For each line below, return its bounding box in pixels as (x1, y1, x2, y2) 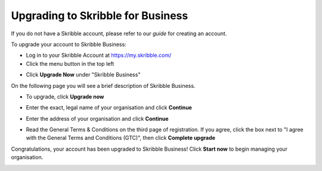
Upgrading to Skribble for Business (11, 9, 188, 22)
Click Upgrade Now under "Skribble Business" (26, 71, 141, 78)
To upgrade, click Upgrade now (26, 93, 104, 100)
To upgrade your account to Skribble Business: (11, 41, 126, 48)
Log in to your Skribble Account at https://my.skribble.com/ (26, 51, 172, 59)
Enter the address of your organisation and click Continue (26, 115, 169, 122)
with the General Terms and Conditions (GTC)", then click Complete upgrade (26, 135, 216, 142)
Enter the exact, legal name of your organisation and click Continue (26, 104, 192, 111)
